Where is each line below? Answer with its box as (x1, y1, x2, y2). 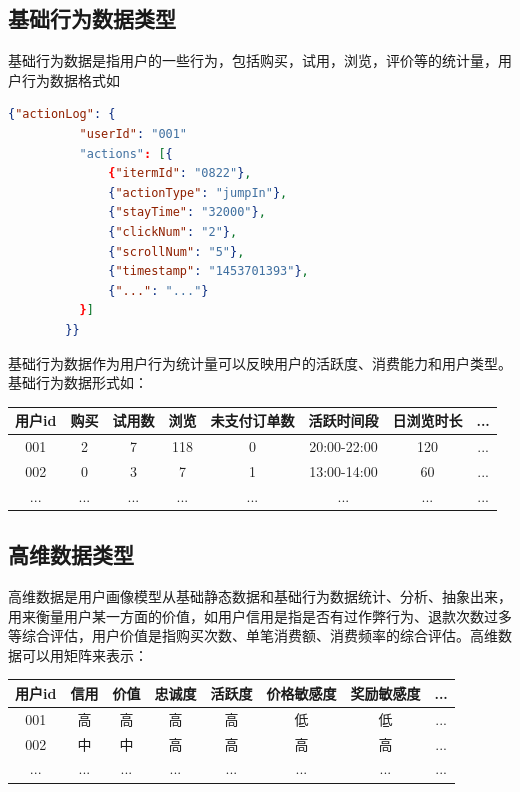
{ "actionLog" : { (8, 107, 116, 122)
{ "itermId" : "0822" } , (108, 166, 252, 181)
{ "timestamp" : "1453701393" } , (108, 264, 309, 279)
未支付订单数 (210, 410, 295, 431)
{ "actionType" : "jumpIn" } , (108, 185, 288, 200)
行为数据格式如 (21, 69, 120, 90)
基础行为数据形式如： (8, 372, 148, 393)
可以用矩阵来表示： (21, 644, 148, 665)
